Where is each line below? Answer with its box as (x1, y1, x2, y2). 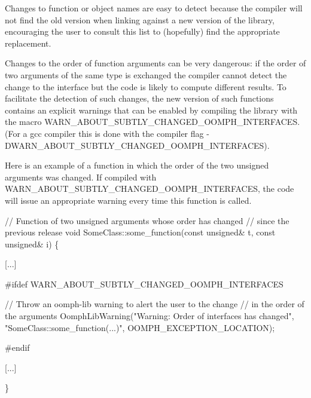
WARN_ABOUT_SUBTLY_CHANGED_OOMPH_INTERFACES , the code (5, 182, 294, 195)
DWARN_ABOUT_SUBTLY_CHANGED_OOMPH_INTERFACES (5, 139, 264, 151)
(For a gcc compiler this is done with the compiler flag (5, 127, 204, 139)
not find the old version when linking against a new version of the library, (5, 13, 275, 26)
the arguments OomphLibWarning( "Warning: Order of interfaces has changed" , (5, 310, 294, 322)
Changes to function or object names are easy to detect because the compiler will (5, 2, 303, 14)
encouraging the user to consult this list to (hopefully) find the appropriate (5, 25, 280, 38)
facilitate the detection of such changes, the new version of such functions (5, 92, 274, 105)
